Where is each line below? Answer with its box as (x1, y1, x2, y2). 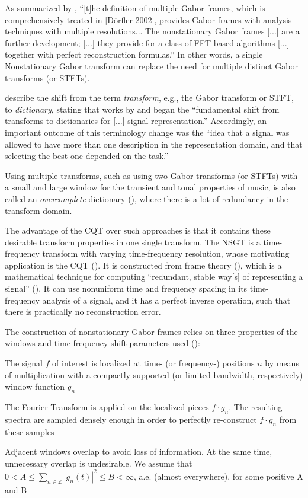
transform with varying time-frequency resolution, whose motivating (42, 247, 290, 260)
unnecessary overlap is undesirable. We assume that (5, 456, 192, 469)
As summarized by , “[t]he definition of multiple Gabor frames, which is (5, 2, 265, 14)
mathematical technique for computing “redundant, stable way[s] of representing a (5, 270, 303, 283)
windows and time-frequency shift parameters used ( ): (5, 337, 200, 349)
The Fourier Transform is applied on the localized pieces (5, 401, 209, 413)
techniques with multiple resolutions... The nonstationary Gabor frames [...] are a (5, 25, 300, 37)
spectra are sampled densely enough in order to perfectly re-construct (5, 413, 257, 425)
